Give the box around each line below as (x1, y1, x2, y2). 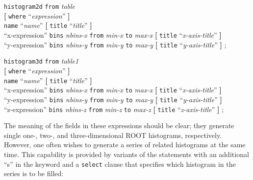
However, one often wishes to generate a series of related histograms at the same (4, 139, 246, 150)
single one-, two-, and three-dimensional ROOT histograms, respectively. (4, 130, 222, 140)
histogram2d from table (4, 1, 76, 11)
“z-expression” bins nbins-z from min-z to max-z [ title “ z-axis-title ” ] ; (4, 104, 224, 114)
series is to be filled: (4, 168, 64, 179)
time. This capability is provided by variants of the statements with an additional (4, 149, 249, 159)
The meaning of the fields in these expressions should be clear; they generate (4, 120, 234, 131)
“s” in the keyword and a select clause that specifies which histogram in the (4, 158, 236, 169)
